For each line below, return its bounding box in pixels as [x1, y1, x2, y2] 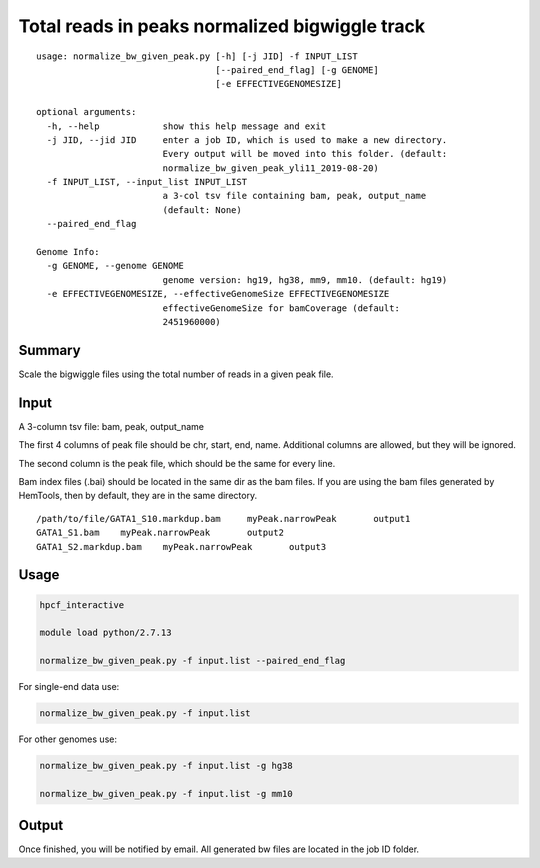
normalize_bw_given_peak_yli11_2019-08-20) [162, 162, 379, 174]
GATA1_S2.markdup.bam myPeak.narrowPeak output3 [36, 541, 327, 552]
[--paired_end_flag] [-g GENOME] [215, 64, 379, 75]
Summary [18, 341, 81, 359]
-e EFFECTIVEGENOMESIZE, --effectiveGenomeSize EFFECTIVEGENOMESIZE [46, 288, 390, 300]
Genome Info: [36, 246, 100, 258]
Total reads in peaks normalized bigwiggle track [18, 15, 425, 37]
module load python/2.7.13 [39, 627, 172, 639]
